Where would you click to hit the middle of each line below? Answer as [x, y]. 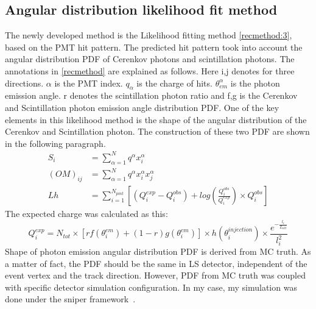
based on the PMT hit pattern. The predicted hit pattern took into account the [154, 47]
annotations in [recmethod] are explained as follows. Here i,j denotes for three [150, 70]
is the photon [255, 83]
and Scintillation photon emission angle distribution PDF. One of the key [142, 107]
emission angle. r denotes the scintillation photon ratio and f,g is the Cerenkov [151, 95]
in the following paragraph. [55, 143]
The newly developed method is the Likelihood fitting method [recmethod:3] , [149, 35]
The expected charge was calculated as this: [86, 214]
